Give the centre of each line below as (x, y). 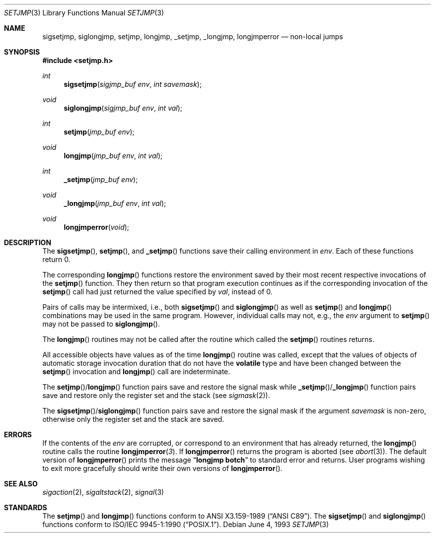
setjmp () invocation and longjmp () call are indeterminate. (136, 371)
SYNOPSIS (22, 52)
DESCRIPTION (28, 242)
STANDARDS (26, 507)
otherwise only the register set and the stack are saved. (133, 419)
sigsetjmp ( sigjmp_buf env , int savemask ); (133, 84)
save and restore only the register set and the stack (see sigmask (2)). (156, 395)
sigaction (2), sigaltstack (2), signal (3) (103, 492)
